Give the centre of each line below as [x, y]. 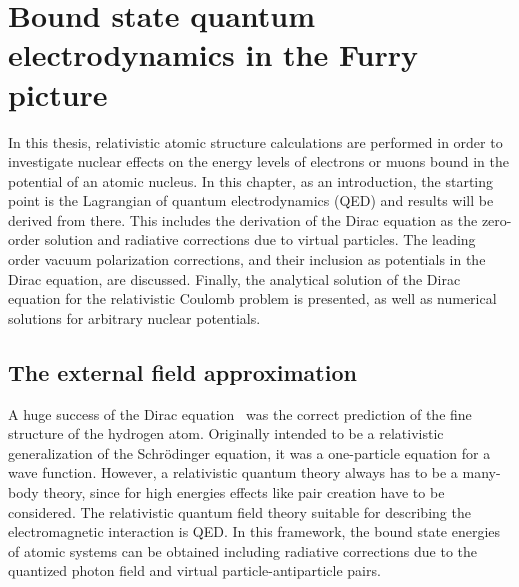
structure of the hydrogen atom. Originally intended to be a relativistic [226, 433]
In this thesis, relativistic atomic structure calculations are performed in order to [255, 141]
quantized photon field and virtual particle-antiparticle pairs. [194, 570]
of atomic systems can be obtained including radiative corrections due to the [243, 550]
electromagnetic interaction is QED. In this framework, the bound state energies [254, 531]
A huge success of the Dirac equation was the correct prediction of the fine [240, 413]
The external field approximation [182, 371]
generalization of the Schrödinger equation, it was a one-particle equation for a [249, 452]
